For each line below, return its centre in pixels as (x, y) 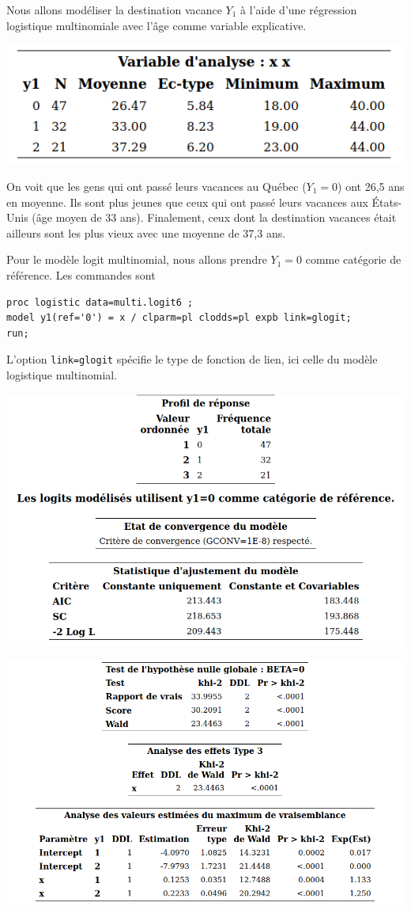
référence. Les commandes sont (81, 274)
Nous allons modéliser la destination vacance (114, 10)
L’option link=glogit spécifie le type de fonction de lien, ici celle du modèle (192, 359)
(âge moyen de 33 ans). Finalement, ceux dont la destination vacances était (214, 217)
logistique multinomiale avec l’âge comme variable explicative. (156, 25)
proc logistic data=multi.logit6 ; (100, 302)
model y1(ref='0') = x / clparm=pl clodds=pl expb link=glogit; (179, 318)
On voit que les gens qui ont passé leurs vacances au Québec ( (156, 186)
